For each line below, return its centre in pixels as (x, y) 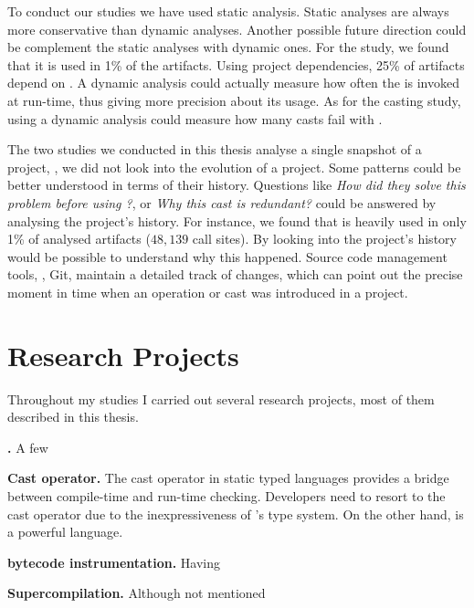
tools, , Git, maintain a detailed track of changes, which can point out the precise (235, 274)
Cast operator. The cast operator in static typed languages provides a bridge (228, 478)
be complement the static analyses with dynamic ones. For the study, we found (228, 47)
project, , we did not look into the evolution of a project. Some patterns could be (234, 167)
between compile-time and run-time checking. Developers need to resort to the (226, 496)
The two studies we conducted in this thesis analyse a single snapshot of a (215, 149)
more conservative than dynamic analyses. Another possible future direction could (237, 29)
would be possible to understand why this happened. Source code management (227, 256)
